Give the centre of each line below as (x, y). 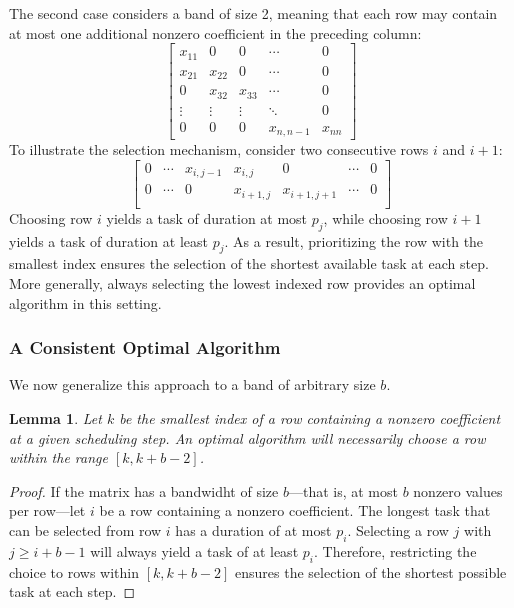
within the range (58, 457)
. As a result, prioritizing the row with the (354, 240)
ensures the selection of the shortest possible (371, 571)
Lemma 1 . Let (55, 417)
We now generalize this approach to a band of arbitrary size (192, 384)
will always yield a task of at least (194, 550)
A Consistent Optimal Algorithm (145, 347)
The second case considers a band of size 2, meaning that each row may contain (253, 13)
